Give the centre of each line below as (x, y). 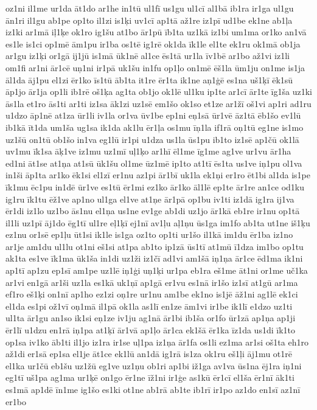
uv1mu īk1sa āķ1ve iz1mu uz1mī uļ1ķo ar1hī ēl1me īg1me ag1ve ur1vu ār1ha (148, 151)
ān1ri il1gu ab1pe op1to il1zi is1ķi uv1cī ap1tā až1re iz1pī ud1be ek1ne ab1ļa (149, 20)
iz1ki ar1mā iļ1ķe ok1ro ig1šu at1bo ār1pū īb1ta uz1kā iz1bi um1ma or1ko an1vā (156, 32)
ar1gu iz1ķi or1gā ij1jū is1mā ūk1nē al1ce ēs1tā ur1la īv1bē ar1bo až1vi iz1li (148, 56)
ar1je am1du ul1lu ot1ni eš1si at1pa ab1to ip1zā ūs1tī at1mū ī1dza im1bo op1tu (155, 246)
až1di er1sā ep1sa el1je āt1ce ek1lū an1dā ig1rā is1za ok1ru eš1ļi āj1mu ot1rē (149, 354)
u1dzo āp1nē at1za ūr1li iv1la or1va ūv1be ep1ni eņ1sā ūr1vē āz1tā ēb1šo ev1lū (153, 115)
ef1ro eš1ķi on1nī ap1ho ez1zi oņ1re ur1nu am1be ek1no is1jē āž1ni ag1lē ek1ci (152, 294)
